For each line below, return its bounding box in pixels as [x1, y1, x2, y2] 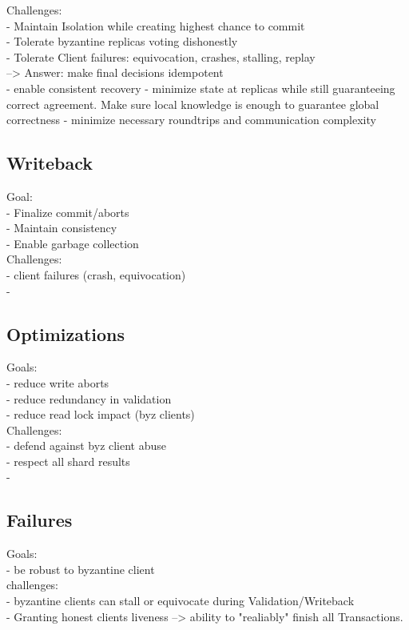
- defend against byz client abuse [6, 437, 167, 454]
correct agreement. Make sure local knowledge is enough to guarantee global [6, 95, 379, 112]
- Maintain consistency [6, 219, 117, 236]
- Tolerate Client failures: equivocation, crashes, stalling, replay [6, 48, 316, 65]
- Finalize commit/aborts [6, 203, 129, 220]
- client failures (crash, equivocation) [6, 266, 186, 283]
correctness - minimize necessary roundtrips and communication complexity [6, 111, 376, 128]
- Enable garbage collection [6, 235, 139, 251]
